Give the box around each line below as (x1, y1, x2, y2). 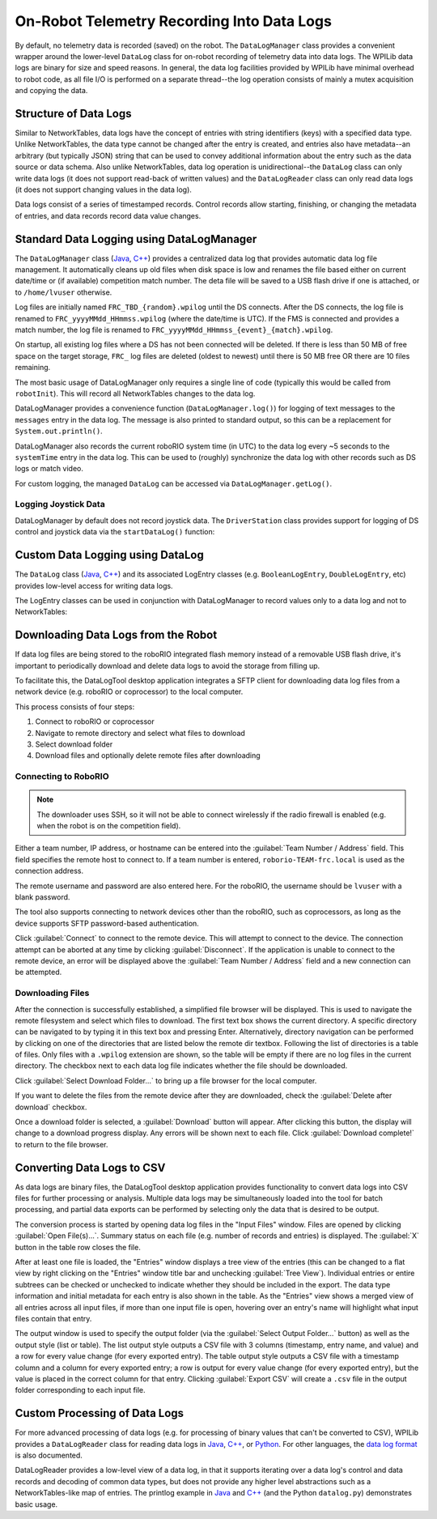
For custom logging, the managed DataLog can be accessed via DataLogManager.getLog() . (15, 479, 332, 488)
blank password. (15, 892, 70, 902)
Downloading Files (15, 988, 90, 999)
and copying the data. (15, 86, 88, 96)
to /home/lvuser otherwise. (15, 287, 112, 297)
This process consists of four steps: (15, 701, 135, 712)
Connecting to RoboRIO (15, 771, 109, 782)
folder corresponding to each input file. (15, 1385, 146, 1395)
